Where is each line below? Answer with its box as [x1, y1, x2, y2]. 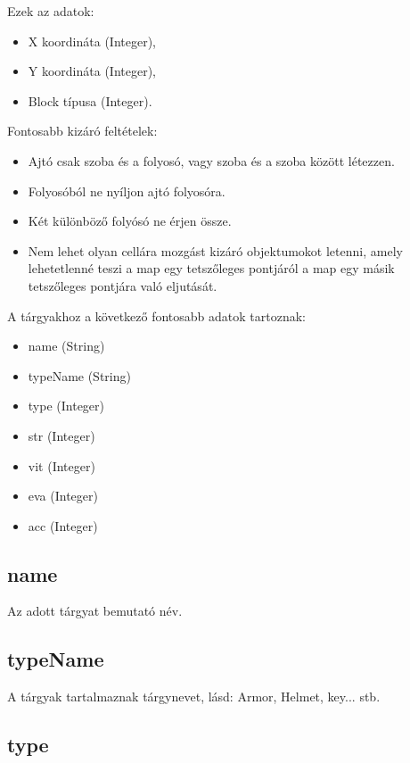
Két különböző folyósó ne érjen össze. [28, 211, 232, 230]
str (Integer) [28, 426, 95, 444]
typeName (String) [28, 366, 131, 385]
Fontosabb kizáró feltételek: [7, 121, 158, 140]
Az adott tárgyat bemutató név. [7, 601, 183, 620]
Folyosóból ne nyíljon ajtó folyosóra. [28, 181, 225, 200]
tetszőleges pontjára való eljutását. [28, 276, 217, 294]
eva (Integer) [28, 486, 98, 505]
